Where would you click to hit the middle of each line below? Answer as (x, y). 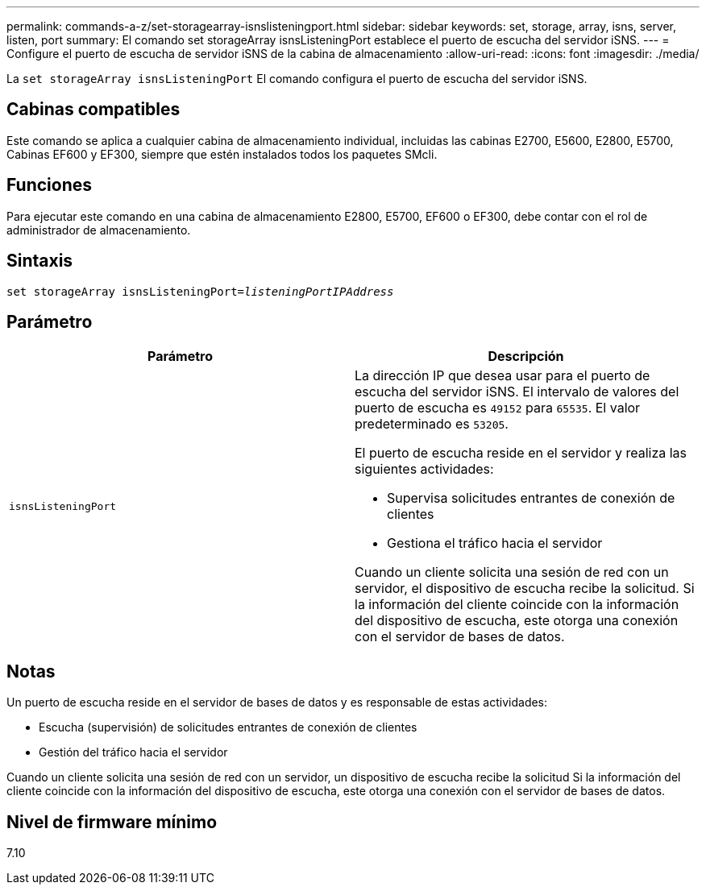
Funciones (50, 185)
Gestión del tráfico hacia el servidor (133, 752)
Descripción (526, 356)
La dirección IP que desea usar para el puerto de (503, 376)
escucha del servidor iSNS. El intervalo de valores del (517, 392)
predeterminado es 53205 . (432, 424)
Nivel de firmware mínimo (112, 822)
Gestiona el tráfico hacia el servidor (495, 543)
